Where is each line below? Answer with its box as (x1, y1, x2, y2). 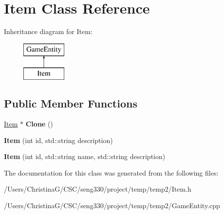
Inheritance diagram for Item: (4, 26, 93, 36)
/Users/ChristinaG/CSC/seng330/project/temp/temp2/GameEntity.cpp (4, 200, 220, 211)
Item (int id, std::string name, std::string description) (4, 151, 166, 161)
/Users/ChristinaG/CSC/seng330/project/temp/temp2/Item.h (4, 184, 191, 194)
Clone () (25, 119, 53, 129)
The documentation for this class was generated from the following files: (4, 167, 219, 178)
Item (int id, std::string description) (4, 135, 113, 145)
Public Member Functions (4, 96, 137, 111)
